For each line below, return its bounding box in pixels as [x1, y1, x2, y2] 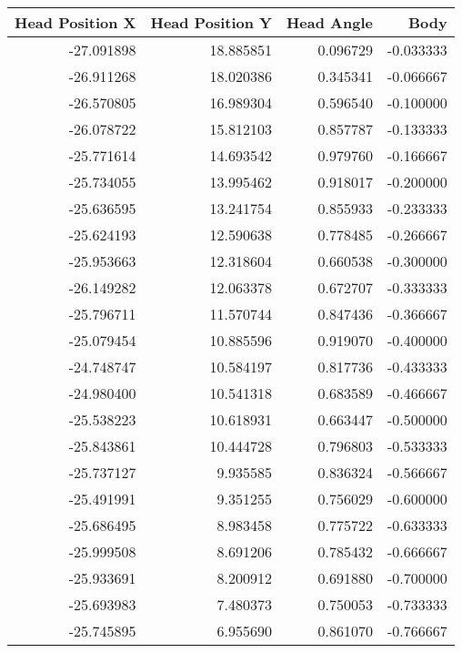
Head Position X [15, 12, 136, 33]
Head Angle [286, 12, 373, 33]
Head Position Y [150, 12, 272, 33]
